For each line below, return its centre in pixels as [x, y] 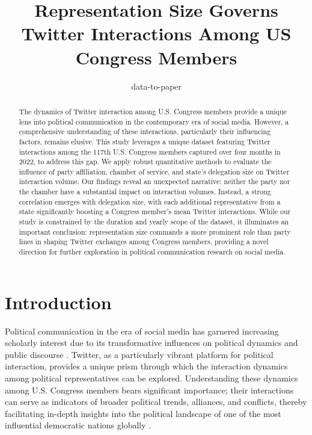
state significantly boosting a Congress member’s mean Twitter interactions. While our [155, 211]
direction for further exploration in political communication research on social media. [152, 252]
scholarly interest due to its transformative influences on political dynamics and [151, 343]
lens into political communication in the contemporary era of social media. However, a [154, 121]
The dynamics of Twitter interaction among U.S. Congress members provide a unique [153, 111]
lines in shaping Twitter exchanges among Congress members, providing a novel [144, 242]
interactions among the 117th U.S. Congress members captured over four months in [150, 151]
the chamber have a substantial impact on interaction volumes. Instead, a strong [145, 192]
